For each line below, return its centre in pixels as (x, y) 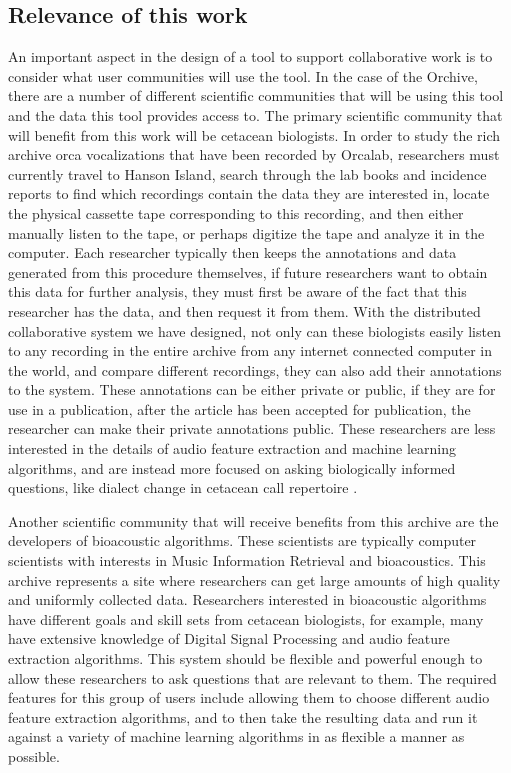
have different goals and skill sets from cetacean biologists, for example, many (246, 618)
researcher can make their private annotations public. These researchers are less (252, 428)
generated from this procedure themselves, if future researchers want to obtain (248, 271)
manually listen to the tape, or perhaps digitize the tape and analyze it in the (246, 232)
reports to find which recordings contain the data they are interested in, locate (249, 193)
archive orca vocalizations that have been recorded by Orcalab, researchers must (254, 154)
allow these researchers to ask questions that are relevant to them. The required (252, 677)
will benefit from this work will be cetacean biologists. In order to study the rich (254, 134)
